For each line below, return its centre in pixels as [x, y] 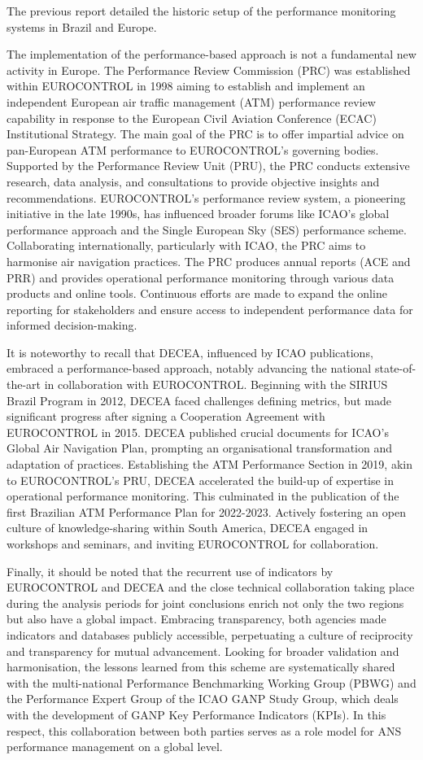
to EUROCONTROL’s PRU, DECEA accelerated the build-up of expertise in [201, 480]
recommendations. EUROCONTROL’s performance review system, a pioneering [206, 197]
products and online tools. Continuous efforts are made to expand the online [197, 293]
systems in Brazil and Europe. [82, 26]
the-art [24, 384]
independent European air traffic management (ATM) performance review [191, 101]
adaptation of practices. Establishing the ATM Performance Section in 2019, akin [209, 464]
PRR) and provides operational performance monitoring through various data [201, 277]
